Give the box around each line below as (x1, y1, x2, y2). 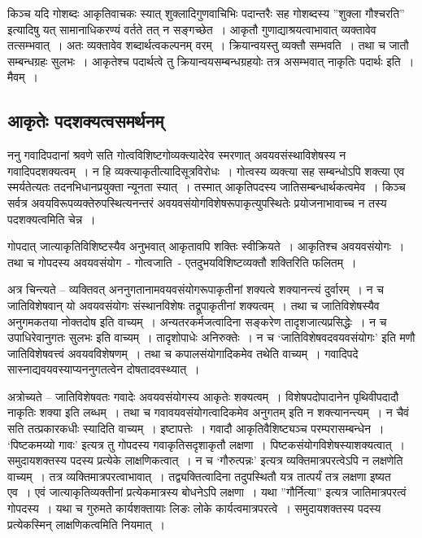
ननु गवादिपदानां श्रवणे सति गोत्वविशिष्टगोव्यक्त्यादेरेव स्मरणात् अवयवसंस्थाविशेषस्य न (7, 147, 346, 164)
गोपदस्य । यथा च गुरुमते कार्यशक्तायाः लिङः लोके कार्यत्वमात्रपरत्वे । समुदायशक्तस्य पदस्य (7, 500, 381, 517)
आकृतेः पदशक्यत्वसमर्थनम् (7, 108, 164, 133)
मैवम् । (7, 68, 38, 85)
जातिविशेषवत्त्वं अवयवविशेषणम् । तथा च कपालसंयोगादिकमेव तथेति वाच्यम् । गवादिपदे (7, 344, 359, 361)
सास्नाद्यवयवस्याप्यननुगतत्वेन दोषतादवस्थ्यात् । (7, 361, 200, 378)
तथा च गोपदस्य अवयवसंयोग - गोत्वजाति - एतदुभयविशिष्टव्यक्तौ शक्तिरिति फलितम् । (7, 253, 357, 270)
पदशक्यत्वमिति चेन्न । (7, 210, 96, 227)
